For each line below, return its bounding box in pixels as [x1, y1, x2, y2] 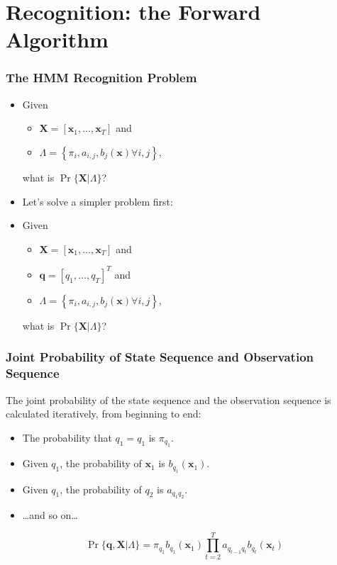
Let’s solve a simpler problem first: [22, 194, 173, 208]
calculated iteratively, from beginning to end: [6, 406, 201, 421]
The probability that [22, 430, 112, 444]
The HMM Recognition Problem [6, 69, 197, 86]
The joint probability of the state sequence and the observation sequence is [6, 392, 331, 407]
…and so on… [22, 507, 78, 522]
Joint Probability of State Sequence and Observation [6, 348, 314, 366]
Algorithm [6, 25, 109, 54]
